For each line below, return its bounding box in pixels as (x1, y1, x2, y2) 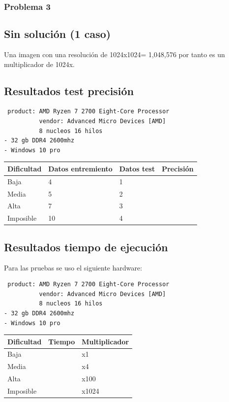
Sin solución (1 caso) (4, 26, 111, 41)
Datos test (119, 163, 155, 173)
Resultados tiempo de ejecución (4, 239, 168, 254)
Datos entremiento (48, 163, 113, 173)
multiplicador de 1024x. (4, 59, 75, 69)
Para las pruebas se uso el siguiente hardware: (4, 262, 143, 272)
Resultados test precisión (4, 83, 134, 98)
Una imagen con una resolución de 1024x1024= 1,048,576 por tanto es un (4, 49, 225, 60)
